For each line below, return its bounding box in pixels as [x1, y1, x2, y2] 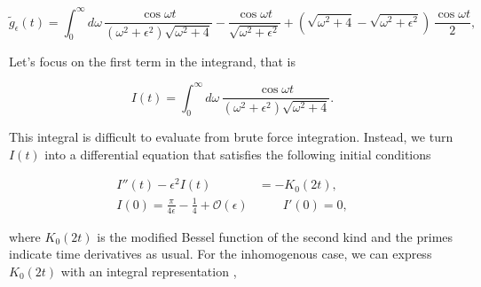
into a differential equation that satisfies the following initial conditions [44, 144, 431, 163]
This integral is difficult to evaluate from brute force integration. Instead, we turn [9, 128, 453, 146]
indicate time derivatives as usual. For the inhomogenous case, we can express [9, 244, 432, 263]
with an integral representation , [60, 261, 237, 280]
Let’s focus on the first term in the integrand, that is [9, 51, 296, 70]
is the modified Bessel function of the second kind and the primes [97, 227, 453, 245]
